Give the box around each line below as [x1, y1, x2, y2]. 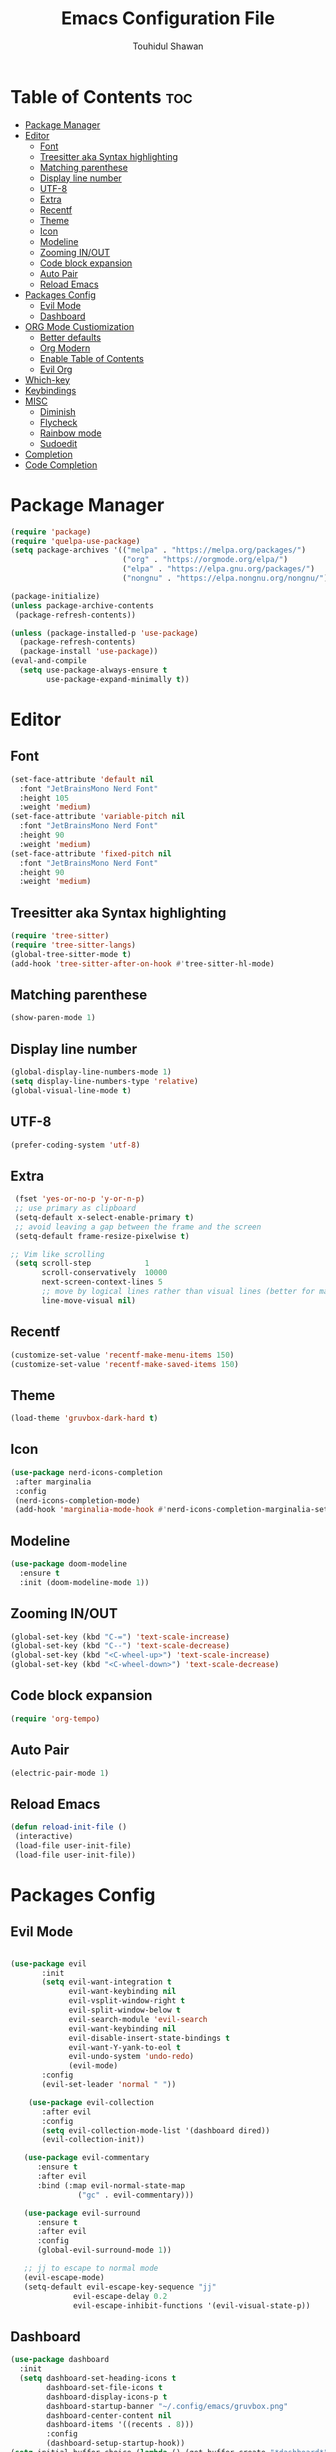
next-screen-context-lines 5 [41, 1277, 163, 1287]
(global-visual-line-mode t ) [10, 1085, 132, 1096]
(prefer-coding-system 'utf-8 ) [10, 1140, 141, 1150]
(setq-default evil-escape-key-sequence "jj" [23, 2282, 217, 2292]
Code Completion [24, 458, 98, 471]
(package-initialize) [10, 591, 101, 601]
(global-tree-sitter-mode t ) [10, 949, 132, 959]
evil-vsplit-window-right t [68, 1996, 186, 2006]
